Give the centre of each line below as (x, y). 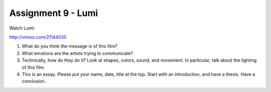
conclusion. (34, 81)
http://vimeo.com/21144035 (38, 37)
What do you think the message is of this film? (70, 46)
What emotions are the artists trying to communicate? (77, 53)
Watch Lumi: (22, 28)
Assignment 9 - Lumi (54, 13)
